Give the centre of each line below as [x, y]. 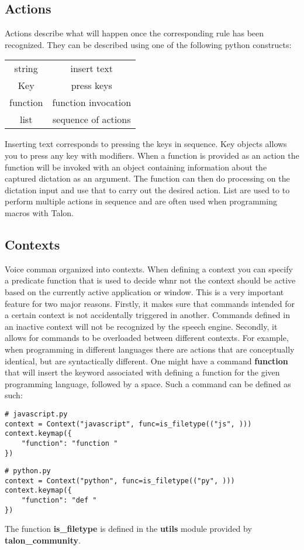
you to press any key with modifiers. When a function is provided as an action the [152, 155]
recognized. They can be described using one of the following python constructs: [148, 44]
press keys [91, 86]
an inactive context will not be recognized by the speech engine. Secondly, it [141, 326]
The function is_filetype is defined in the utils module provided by [128, 529]
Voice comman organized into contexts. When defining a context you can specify [149, 269]
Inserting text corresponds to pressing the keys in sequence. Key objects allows [146, 144]
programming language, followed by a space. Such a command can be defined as [148, 383]
